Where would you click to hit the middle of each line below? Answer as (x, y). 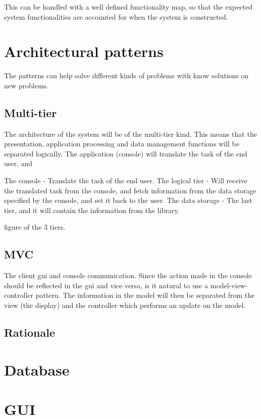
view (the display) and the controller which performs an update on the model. (125, 305)
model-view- (229, 285)
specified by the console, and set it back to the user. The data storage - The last (128, 200)
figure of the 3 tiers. (35, 227)
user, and (18, 163)
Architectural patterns (84, 51)
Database (37, 369)
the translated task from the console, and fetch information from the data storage (130, 190)
